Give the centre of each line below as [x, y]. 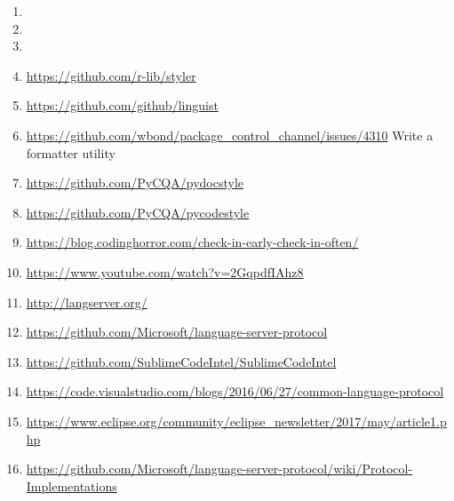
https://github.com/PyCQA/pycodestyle [138, 212]
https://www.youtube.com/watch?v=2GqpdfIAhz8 [165, 271]
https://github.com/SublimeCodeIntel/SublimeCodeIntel [181, 361]
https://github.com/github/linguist [122, 105]
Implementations [72, 485]
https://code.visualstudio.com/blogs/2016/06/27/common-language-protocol [235, 391]
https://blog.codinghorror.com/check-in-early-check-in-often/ [192, 242]
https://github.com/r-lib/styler [111, 75]
